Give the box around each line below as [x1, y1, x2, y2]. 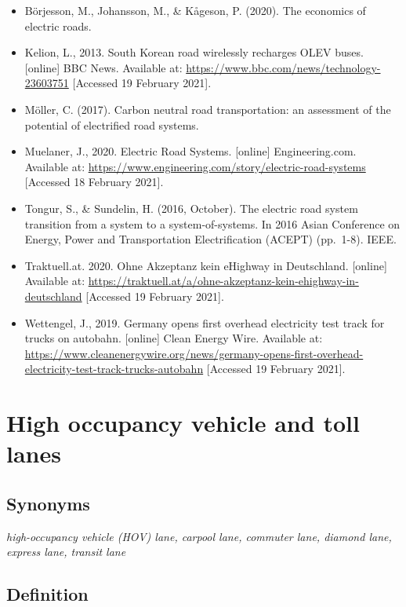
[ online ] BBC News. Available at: [24, 59, 183, 75]
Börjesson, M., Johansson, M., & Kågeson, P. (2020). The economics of [24, 2, 366, 18]
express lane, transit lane [6, 543, 126, 560]
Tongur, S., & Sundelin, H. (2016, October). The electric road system [24, 199, 358, 216]
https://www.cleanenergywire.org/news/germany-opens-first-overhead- [24, 345, 364, 361]
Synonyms [6, 491, 90, 515]
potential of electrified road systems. [24, 116, 199, 133]
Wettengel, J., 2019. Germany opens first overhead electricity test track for [24, 314, 385, 331]
